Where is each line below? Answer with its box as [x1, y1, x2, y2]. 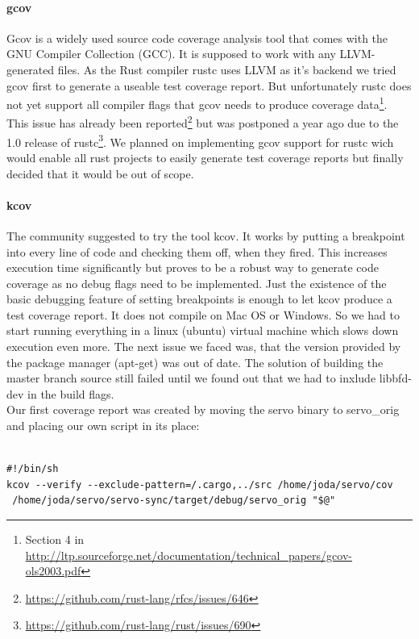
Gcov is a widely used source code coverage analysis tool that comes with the [6, 29, 388, 46]
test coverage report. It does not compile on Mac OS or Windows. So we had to [6, 306, 400, 323]
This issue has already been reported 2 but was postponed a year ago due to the [6, 112, 399, 132]
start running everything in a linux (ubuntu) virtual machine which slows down [6, 322, 399, 339]
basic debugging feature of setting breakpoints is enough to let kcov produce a [6, 290, 392, 307]
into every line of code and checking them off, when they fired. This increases [6, 243, 388, 260]
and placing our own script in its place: [6, 417, 200, 434]
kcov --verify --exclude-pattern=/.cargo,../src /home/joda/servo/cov [6, 478, 393, 491]
